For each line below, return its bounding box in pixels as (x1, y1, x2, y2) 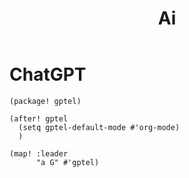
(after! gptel (9, 113, 69, 124)
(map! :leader (9, 148, 69, 159)
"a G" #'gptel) (35, 157, 100, 167)
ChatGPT (9, 63, 87, 86)
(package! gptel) (9, 96, 82, 106)
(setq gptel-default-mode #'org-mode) (18, 122, 181, 132)
